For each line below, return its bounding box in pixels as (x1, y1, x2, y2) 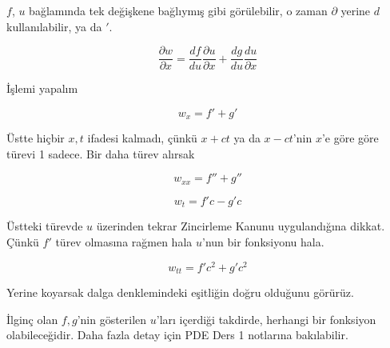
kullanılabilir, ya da (6, 18, 102, 34)
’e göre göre (321, 130, 379, 146)
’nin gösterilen (77, 310, 147, 327)
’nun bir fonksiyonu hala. (201, 233, 324, 250)
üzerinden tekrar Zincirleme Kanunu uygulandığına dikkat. (96, 218, 385, 234)
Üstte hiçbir (6, 130, 65, 146)
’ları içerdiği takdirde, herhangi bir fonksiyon (156, 310, 376, 327)
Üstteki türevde (6, 218, 83, 234)
